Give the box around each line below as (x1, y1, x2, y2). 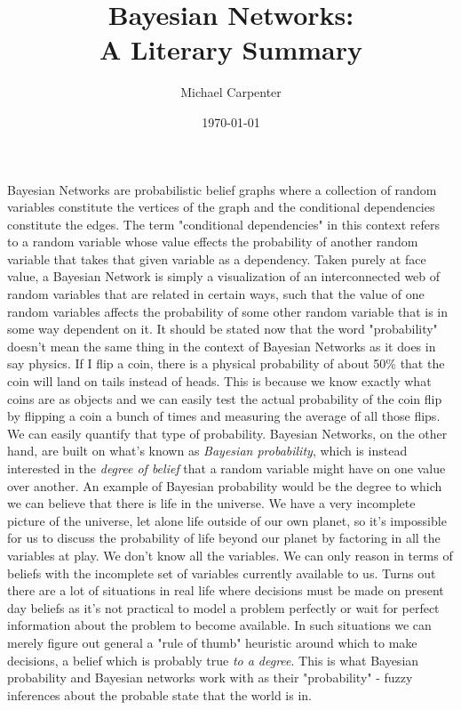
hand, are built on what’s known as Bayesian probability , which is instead (7, 441, 408, 460)
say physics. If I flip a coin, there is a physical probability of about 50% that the (7, 354, 445, 373)
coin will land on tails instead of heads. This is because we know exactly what (7, 372, 432, 391)
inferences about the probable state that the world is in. (7, 685, 312, 704)
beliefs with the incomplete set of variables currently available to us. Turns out (7, 563, 436, 582)
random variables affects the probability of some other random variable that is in (7, 302, 448, 320)
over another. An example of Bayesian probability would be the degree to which (7, 476, 442, 495)
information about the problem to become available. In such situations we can (7, 616, 432, 634)
